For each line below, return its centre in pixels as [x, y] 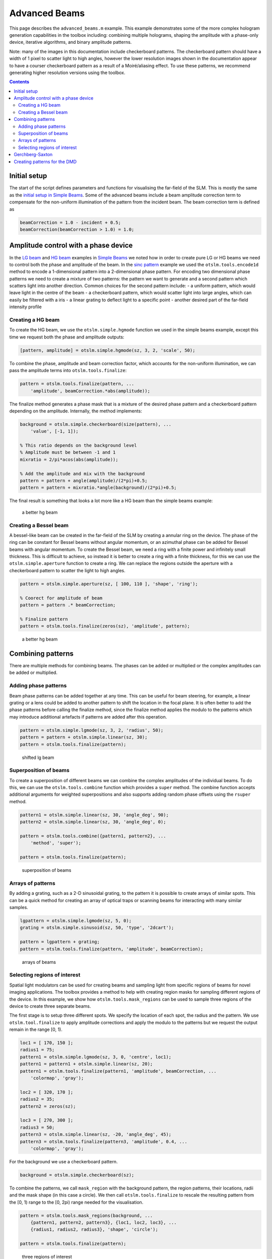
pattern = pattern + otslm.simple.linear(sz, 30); [84, 737]
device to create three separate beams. [50, 1006]
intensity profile [26, 307]
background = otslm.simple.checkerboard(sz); [77, 1175]
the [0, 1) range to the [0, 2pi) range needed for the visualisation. [76, 1202]
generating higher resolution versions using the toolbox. [67, 73]
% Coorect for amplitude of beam [61, 598]
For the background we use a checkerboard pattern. [63, 1161]
